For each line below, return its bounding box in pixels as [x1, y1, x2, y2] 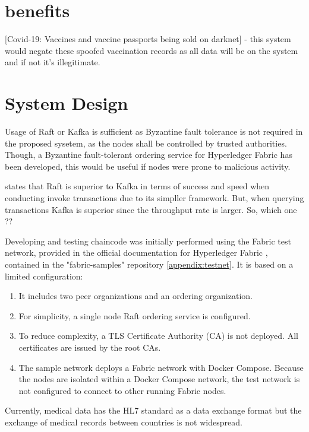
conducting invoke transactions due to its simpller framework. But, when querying [5, 192, 304, 204]
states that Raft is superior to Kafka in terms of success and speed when [5, 180, 270, 192]
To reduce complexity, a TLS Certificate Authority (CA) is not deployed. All [18, 329, 298, 342]
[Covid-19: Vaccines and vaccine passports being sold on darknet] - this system [5, 33, 291, 45]
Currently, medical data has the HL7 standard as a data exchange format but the [5, 404, 302, 417]
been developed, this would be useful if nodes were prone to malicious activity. [5, 160, 291, 172]
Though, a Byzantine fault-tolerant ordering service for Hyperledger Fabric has [5, 148, 292, 161]
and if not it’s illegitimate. [5, 56, 100, 68]
